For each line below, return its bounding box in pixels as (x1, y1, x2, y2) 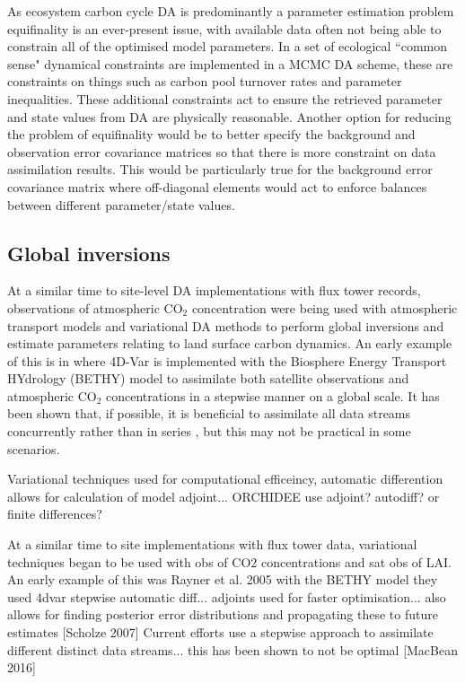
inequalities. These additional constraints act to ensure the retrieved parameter (7, 89, 443, 108)
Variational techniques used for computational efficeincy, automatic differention (7, 469, 443, 488)
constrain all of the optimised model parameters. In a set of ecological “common (7, 37, 447, 56)
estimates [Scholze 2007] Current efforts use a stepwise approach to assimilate (7, 623, 434, 642)
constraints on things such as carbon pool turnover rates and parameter (7, 72, 402, 91)
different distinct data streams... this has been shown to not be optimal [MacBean (7, 640, 458, 659)
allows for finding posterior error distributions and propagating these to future (7, 605, 438, 624)
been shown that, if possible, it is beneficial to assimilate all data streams (7, 404, 411, 423)
